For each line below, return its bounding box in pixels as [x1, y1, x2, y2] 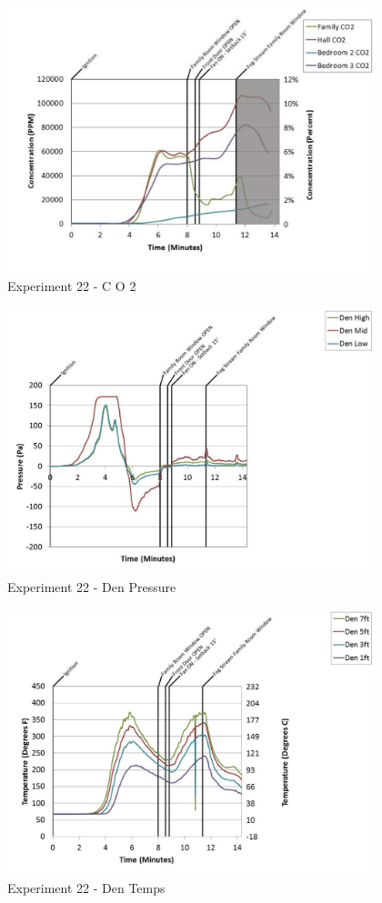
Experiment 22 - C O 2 [7, 276, 136, 296]
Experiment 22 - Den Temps [7, 878, 166, 898]
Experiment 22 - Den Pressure [7, 577, 176, 597]
